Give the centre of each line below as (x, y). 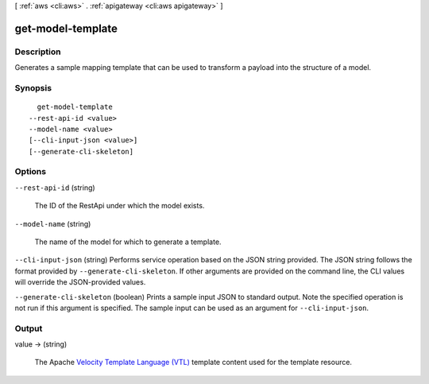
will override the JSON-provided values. (80, 282)
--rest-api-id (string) (55, 188)
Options (31, 172)
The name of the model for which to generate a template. (128, 242)
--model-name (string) (53, 223)
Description (38, 52)
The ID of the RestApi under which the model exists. (120, 206)
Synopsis (33, 87)
